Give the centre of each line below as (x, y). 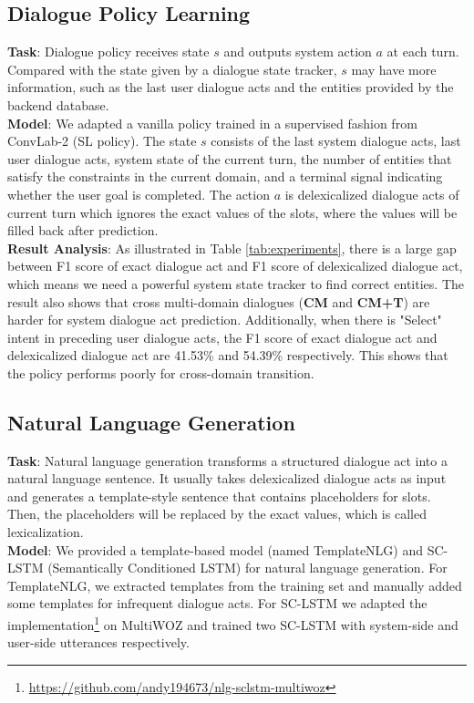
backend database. (58, 104)
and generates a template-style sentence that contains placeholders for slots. (219, 496)
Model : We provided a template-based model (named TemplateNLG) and (216, 549)
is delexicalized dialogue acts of (372, 194)
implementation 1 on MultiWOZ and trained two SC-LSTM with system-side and (233, 623)
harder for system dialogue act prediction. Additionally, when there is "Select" (225, 320)
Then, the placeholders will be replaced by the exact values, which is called (217, 514)
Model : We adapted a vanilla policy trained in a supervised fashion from (212, 123)
